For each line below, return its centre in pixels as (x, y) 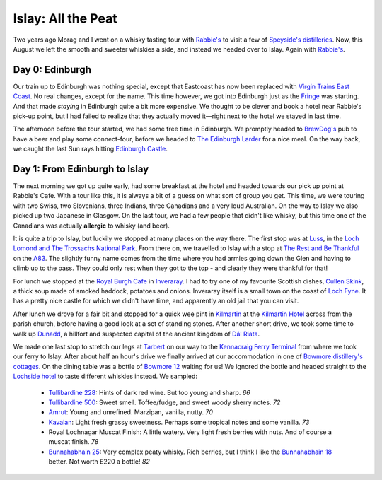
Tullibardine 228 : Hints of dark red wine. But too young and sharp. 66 (149, 392)
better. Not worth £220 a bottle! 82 (99, 462)
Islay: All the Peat (65, 18)
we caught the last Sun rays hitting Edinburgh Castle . (90, 149)
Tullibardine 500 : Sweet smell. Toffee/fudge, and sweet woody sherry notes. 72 (164, 402)
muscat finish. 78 (74, 442)
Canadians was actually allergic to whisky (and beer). (91, 226)
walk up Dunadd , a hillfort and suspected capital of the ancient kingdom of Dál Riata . (137, 334)
